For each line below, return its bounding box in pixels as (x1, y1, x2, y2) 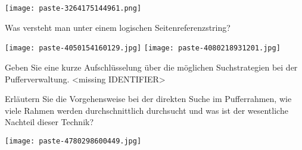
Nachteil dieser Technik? (5, 116, 94, 128)
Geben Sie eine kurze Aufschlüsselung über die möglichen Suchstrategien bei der (5, 60, 298, 73)
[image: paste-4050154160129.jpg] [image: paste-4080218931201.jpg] (5, 44, 281, 53)
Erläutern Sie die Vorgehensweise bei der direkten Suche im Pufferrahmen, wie (5, 92, 292, 105)
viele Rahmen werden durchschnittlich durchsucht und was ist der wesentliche (5, 104, 288, 116)
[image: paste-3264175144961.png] (5, 4, 142, 12)
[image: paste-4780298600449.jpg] (5, 136, 142, 145)
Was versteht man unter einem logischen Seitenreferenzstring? (5, 21, 231, 33)
